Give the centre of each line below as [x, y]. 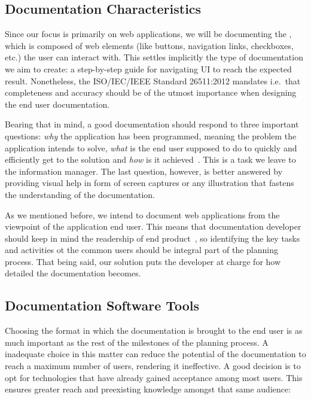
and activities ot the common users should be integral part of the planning [142, 250]
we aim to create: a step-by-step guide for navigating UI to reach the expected [148, 68]
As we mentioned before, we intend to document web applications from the [142, 214]
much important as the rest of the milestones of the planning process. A [137, 342]
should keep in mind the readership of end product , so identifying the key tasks [153, 238]
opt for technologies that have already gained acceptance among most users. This [154, 377]
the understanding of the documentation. [80, 194]
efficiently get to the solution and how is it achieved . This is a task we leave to [150, 159]
